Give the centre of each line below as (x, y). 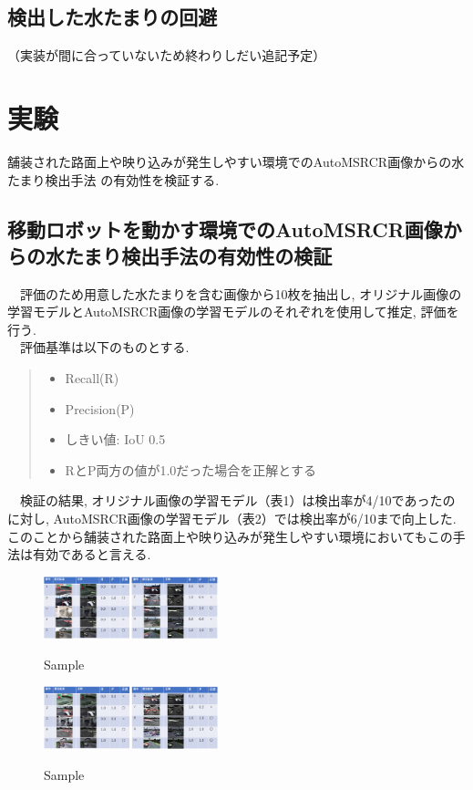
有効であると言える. (92, 554)
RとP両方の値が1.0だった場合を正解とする (190, 469)
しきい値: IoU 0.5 (115, 439)
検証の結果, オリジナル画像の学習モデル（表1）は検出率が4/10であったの (237, 500)
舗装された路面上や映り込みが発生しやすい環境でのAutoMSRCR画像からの (230, 161)
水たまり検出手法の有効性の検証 (189, 255)
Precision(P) (100, 408)
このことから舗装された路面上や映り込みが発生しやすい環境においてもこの (230, 536)
